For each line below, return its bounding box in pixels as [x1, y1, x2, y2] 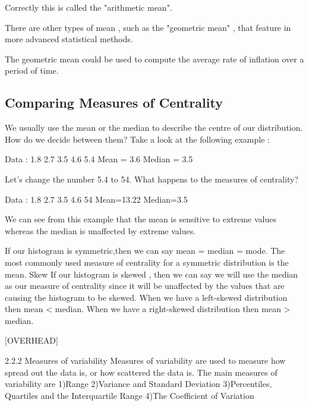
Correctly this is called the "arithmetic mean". [5, 1, 172, 13]
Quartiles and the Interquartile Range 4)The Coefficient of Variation [5, 389, 254, 401]
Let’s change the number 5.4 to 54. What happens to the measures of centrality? [5, 172, 299, 185]
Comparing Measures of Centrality [5, 93, 223, 112]
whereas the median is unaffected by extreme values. [5, 224, 196, 237]
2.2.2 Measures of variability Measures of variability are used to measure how [5, 354, 286, 367]
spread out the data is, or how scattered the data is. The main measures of [5, 366, 278, 378]
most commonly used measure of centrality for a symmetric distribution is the [5, 256, 289, 268]
